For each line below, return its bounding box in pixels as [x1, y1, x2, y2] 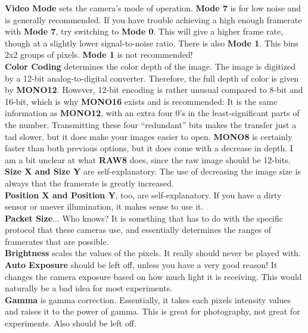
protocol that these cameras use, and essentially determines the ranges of [5, 223, 272, 236]
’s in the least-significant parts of [179, 107, 300, 119]
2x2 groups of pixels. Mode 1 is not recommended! [5, 48, 193, 61]
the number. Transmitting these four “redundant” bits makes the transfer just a [5, 118, 297, 130]
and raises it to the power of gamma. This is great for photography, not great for [5, 305, 300, 318]
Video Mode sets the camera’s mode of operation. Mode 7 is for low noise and [5, 2, 301, 14]
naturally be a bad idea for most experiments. [5, 282, 173, 294]
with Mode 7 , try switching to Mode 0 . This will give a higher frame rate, [5, 25, 284, 38]
